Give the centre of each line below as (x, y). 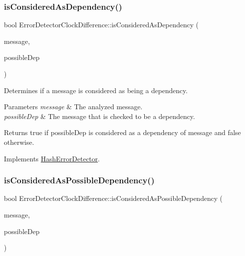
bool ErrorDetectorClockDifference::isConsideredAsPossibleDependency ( (113, 198)
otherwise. (19, 142)
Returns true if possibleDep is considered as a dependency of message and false (122, 132)
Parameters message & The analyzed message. (73, 107)
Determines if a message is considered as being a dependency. (96, 90)
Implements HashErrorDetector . (52, 158)
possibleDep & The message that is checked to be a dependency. (100, 116)
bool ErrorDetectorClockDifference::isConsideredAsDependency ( (101, 25)
